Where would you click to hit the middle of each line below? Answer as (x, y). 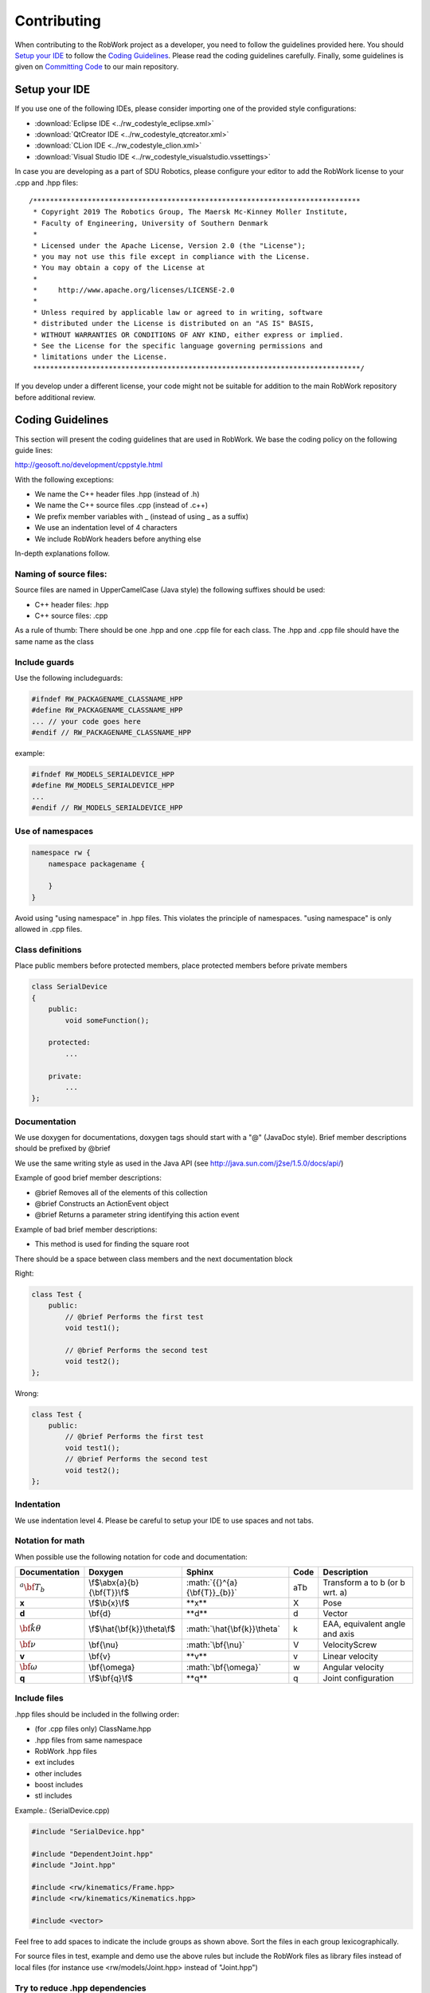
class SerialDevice (69, 987)
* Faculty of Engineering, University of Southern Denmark (150, 223)
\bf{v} (100, 1656)
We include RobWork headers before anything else (118, 539)
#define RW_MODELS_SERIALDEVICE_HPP (103, 786)
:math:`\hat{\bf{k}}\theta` (233, 1629)
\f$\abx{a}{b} (114, 1582)
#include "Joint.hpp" (74, 1865)
